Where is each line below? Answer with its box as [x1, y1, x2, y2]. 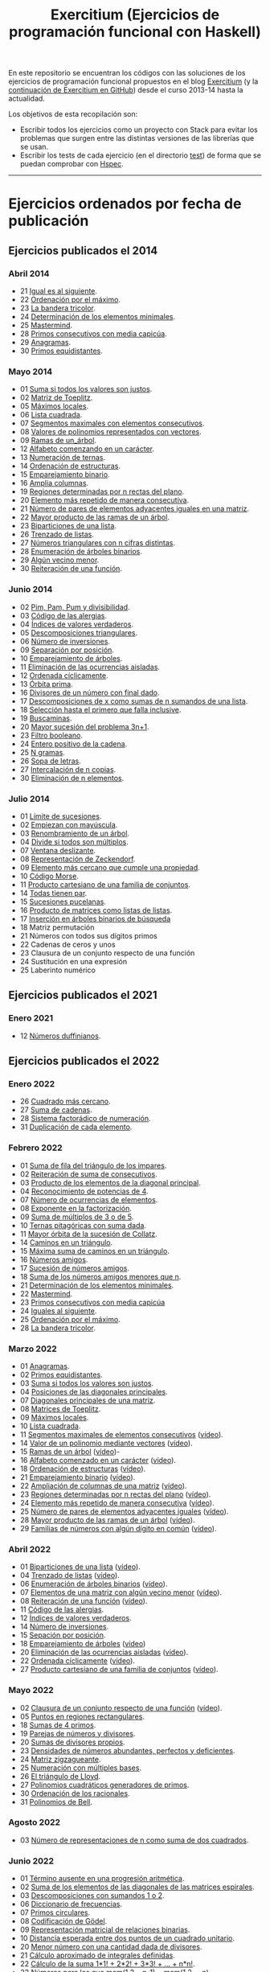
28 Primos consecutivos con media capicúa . [19, 329, 167, 339]
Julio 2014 [8, 793, 50, 804]
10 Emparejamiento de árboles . [19, 653, 123, 663]
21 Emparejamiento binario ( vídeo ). [19, 1472, 136, 1481]
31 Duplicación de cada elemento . [19, 1122, 133, 1132]
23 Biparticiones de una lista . [19, 521, 117, 531]
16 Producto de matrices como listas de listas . [19, 905, 173, 914]
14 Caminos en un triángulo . [19, 1237, 113, 1247]
